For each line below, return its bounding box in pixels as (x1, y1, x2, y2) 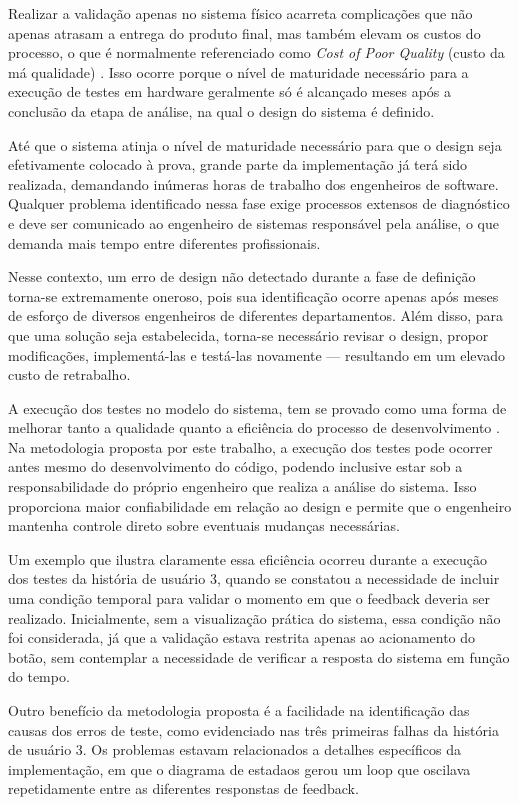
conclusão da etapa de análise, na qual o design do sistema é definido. (8, 100, 435, 121)
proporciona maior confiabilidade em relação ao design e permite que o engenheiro (8, 495, 512, 516)
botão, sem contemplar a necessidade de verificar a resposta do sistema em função (8, 646, 510, 667)
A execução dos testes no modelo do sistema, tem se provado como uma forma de (8, 397, 507, 418)
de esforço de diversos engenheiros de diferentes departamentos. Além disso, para (8, 305, 504, 326)
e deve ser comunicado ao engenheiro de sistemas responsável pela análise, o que (8, 212, 499, 233)
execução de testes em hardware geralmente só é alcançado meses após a (8, 81, 452, 102)
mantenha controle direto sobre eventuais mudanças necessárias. (8, 515, 400, 536)
